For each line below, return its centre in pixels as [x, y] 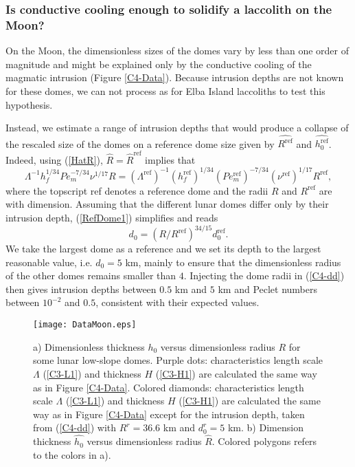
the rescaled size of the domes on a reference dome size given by [140, 143]
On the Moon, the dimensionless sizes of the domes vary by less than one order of [177, 51]
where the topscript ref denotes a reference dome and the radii [137, 190]
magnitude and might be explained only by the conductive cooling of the [159, 64]
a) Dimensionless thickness [89, 346]
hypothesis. [29, 104]
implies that [170, 159]
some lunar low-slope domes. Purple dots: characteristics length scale [178, 360]
